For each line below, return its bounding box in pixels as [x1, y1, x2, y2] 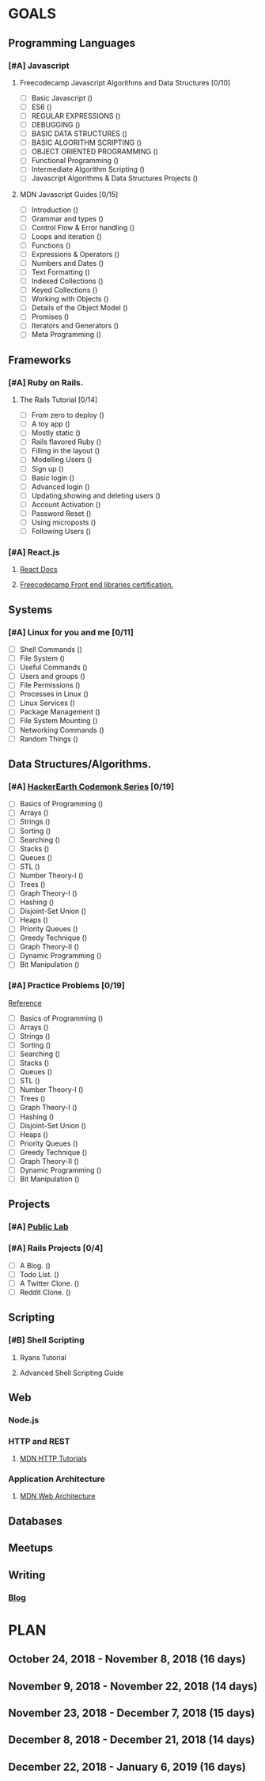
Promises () [31, 312, 70, 321]
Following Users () [31, 526, 92, 536]
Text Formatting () [31, 267, 91, 277]
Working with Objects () [31, 294, 109, 304]
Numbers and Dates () [31, 258, 104, 267]
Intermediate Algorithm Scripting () [31, 165, 145, 174]
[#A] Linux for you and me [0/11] [8, 627, 134, 638]
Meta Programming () [31, 330, 101, 339]
